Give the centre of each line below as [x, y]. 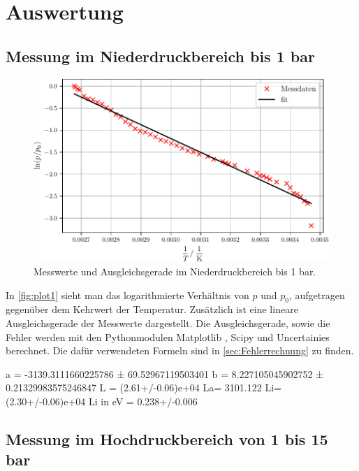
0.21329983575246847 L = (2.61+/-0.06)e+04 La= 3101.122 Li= [144, 387]
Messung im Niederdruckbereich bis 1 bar [160, 56]
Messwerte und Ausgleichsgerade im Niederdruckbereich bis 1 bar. [175, 271]
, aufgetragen [317, 295]
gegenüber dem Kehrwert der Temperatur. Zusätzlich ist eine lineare [152, 309]
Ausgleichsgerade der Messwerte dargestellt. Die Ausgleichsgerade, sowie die [168, 323]
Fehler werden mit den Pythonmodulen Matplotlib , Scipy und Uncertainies [168, 336]
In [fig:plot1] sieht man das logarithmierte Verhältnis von [127, 295]
